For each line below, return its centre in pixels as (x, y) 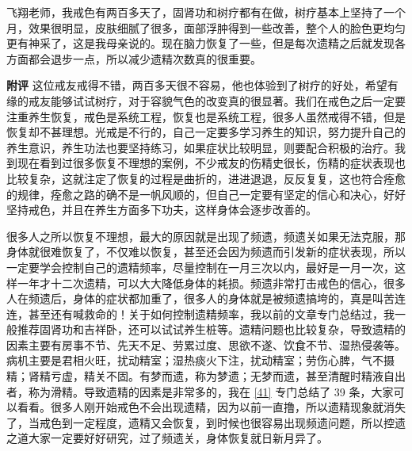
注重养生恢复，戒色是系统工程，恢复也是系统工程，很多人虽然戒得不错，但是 (206, 116)
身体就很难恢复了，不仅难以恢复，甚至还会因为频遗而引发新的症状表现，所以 (206, 252)
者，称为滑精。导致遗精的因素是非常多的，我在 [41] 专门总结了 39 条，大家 (200, 391)
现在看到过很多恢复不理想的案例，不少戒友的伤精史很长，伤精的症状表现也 (211, 163)
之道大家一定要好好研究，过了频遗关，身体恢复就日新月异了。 (167, 438)
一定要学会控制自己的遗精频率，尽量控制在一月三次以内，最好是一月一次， (200, 267)
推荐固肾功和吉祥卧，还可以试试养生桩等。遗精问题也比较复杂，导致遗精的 (211, 329)
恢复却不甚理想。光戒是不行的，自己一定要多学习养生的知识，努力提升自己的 (206, 132)
